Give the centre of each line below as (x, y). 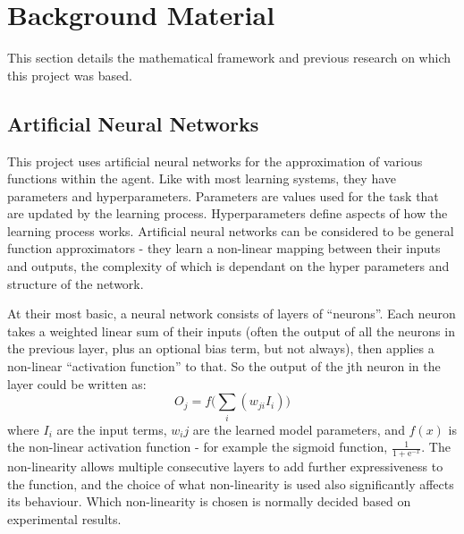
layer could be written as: (77, 383)
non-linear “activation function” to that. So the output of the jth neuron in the (224, 366)
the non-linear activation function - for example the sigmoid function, (198, 447)
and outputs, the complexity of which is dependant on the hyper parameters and (228, 266)
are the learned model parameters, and (299, 429)
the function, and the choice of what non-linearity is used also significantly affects (231, 483)
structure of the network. (76, 283)
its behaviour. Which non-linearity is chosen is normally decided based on (209, 501)
